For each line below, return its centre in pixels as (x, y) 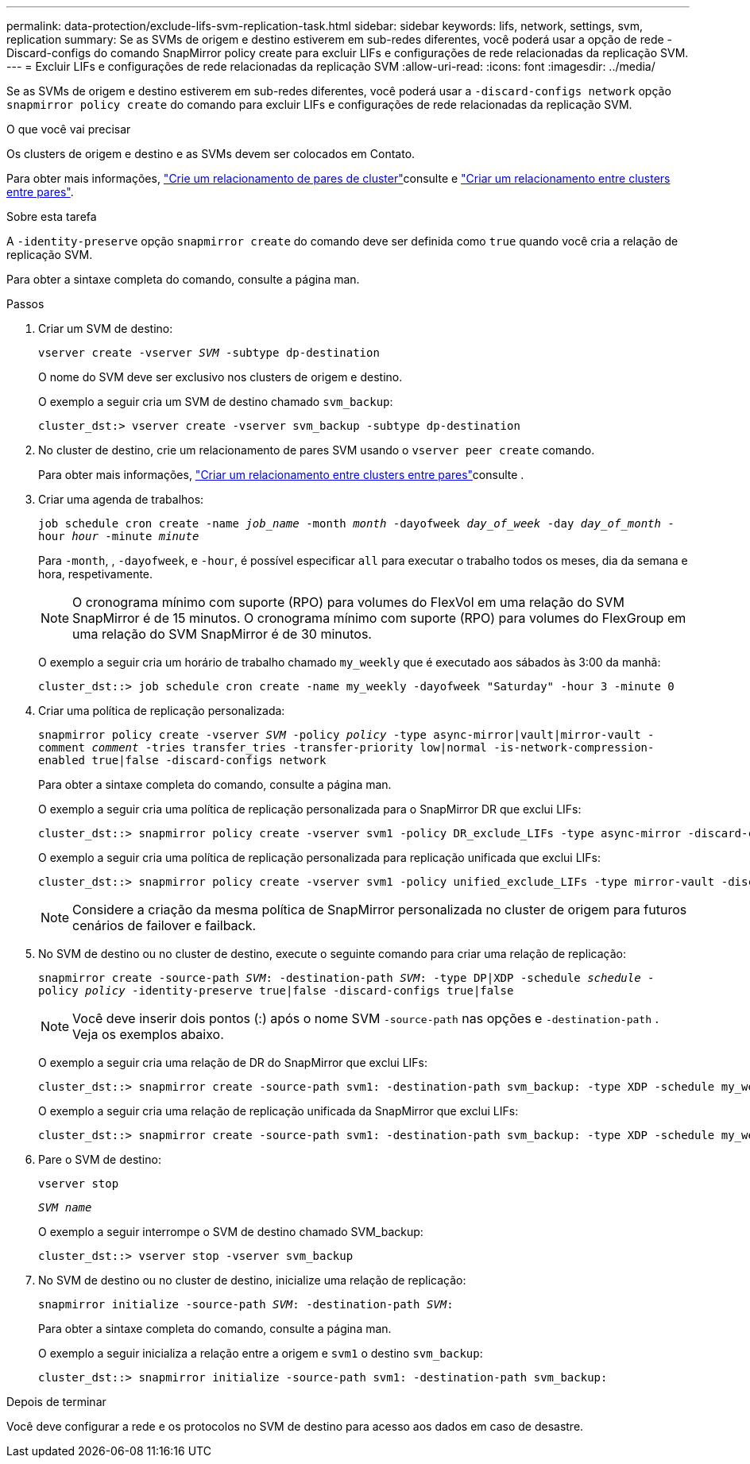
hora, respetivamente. (96, 574)
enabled (62, 760)
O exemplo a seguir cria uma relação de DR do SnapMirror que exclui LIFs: (233, 1062)
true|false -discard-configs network (209, 760)
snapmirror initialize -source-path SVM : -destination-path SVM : (246, 1304)
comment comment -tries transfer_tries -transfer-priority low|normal (263, 747)
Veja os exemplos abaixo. (148, 1034)
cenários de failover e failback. (164, 925)
